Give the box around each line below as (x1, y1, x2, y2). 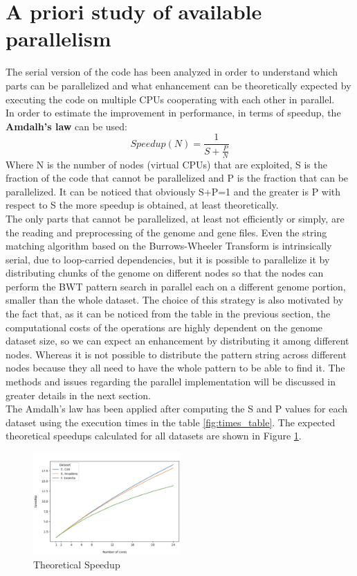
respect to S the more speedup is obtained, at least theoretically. (6, 198, 279, 212)
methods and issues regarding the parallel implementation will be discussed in (6, 374, 336, 389)
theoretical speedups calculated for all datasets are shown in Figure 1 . (6, 428, 302, 443)
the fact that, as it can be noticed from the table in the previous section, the (6, 306, 331, 321)
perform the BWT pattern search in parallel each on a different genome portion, (6, 279, 346, 293)
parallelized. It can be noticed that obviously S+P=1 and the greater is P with (6, 184, 341, 198)
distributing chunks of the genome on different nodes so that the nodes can (6, 265, 324, 280)
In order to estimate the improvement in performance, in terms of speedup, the (6, 105, 341, 120)
